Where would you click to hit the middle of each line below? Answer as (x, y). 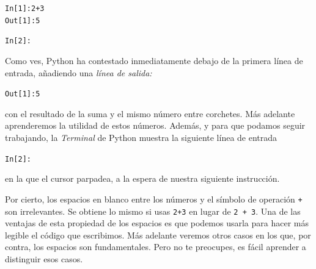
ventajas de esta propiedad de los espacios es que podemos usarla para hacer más (157, 223)
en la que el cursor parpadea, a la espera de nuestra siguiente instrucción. (142, 178)
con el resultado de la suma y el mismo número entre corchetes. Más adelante (150, 113)
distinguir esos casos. (44, 258)
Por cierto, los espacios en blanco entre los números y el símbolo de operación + (154, 199)
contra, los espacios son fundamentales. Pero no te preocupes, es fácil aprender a (156, 247)
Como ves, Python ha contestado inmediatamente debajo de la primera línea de (154, 60)
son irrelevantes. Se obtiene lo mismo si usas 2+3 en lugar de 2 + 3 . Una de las (153, 211)
